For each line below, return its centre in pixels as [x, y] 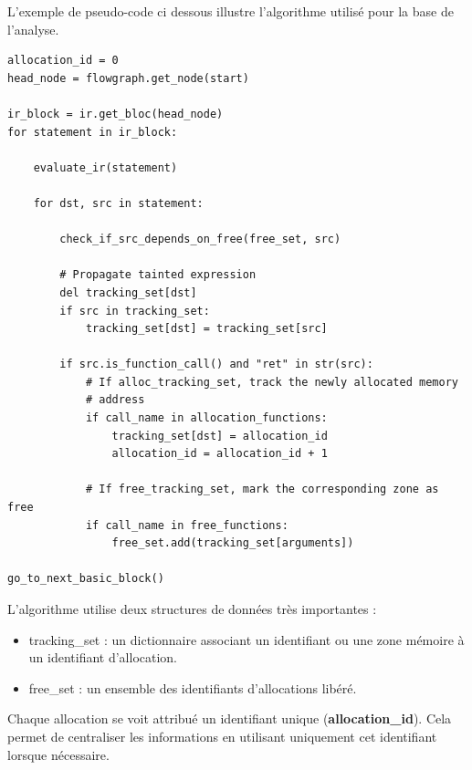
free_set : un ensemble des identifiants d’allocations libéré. [193, 687]
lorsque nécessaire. [58, 754]
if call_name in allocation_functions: [206, 418]
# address [115, 400]
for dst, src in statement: [118, 203]
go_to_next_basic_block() [86, 579]
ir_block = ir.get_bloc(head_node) [115, 114]
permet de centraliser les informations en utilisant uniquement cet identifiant [222, 736]
